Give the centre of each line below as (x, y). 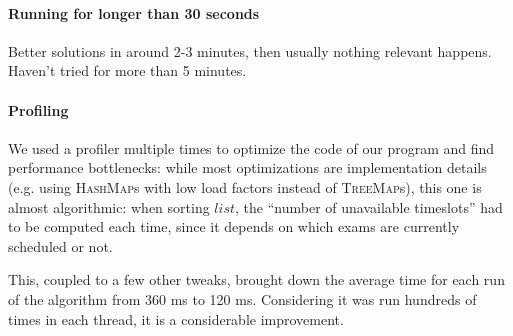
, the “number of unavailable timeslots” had (369, 206)
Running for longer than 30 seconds (134, 12)
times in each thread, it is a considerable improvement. (176, 318)
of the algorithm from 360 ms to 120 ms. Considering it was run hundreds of (242, 298)
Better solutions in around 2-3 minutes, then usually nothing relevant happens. (250, 50)
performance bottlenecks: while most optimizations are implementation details (247, 167)
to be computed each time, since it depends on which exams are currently (234, 226)
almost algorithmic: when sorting (109, 206)
